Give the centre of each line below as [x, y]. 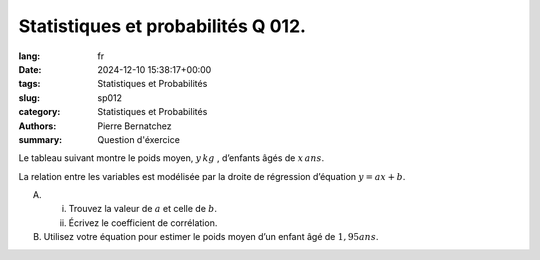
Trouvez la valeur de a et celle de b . [143, 209]
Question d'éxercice [138, 139]
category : [39, 112]
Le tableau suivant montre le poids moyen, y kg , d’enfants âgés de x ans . [171, 158]
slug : [29, 97]
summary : [40, 139]
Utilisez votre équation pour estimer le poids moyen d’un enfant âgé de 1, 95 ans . [211, 237]
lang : [29, 56]
